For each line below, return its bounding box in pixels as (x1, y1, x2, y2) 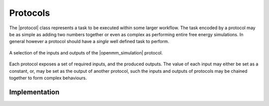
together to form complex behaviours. (9, 75, 87, 81)
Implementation (9, 88, 60, 96)
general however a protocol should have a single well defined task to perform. (9, 39, 169, 45)
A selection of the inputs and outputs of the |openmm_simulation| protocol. (9, 50, 163, 55)
